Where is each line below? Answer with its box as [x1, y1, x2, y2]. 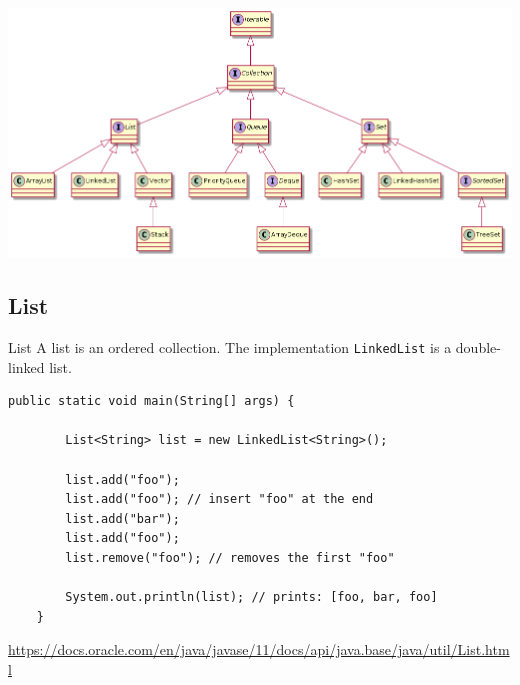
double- [455, 337, 501, 358]
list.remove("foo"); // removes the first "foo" [65, 551, 395, 566]
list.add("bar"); [65, 511, 180, 526]
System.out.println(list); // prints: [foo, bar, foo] [65, 590, 438, 605]
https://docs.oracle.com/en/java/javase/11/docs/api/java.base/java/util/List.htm [8, 639, 510, 660]
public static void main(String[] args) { [8, 394, 295, 409]
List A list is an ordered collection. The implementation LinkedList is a [8, 337, 452, 358]
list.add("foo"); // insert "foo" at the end [65, 492, 374, 507]
